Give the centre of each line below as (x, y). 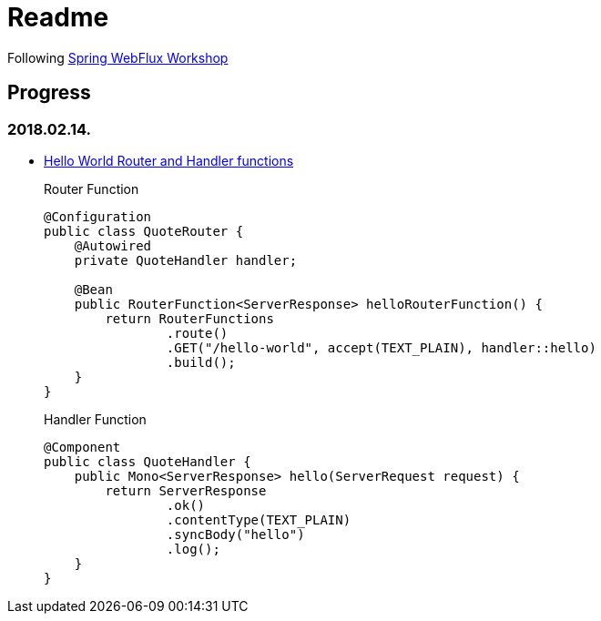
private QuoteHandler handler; (186, 260)
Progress (49, 93)
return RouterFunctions (189, 318)
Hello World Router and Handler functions (169, 160)
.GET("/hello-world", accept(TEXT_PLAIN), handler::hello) (381, 347)
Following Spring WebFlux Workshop (118, 57)
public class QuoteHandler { (148, 461)
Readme (58, 17)
